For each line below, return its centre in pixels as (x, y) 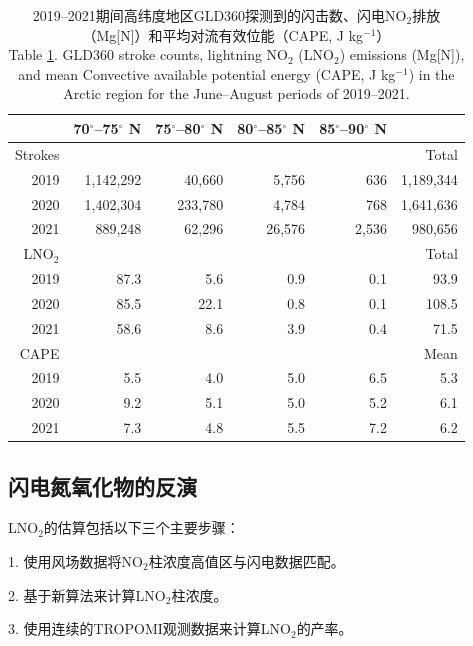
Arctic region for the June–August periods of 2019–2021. (236, 93)
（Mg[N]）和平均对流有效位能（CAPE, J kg (223, 34)
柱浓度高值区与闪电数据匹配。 (246, 560)
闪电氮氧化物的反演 (102, 485)
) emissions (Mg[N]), (402, 54)
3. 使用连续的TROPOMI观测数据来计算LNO (149, 628)
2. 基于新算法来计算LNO (87, 594)
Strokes (37, 153)
